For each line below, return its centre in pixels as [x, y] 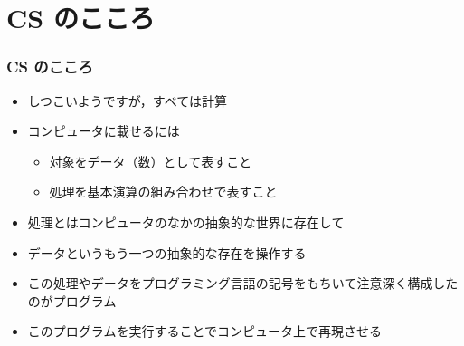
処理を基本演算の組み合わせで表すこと [163, 192]
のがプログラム [72, 300]
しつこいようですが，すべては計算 [128, 100]
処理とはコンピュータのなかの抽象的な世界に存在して [186, 221]
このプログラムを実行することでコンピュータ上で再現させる [204, 331]
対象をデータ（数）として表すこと [151, 161]
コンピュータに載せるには [104, 131]
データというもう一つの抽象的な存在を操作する [167, 252]
